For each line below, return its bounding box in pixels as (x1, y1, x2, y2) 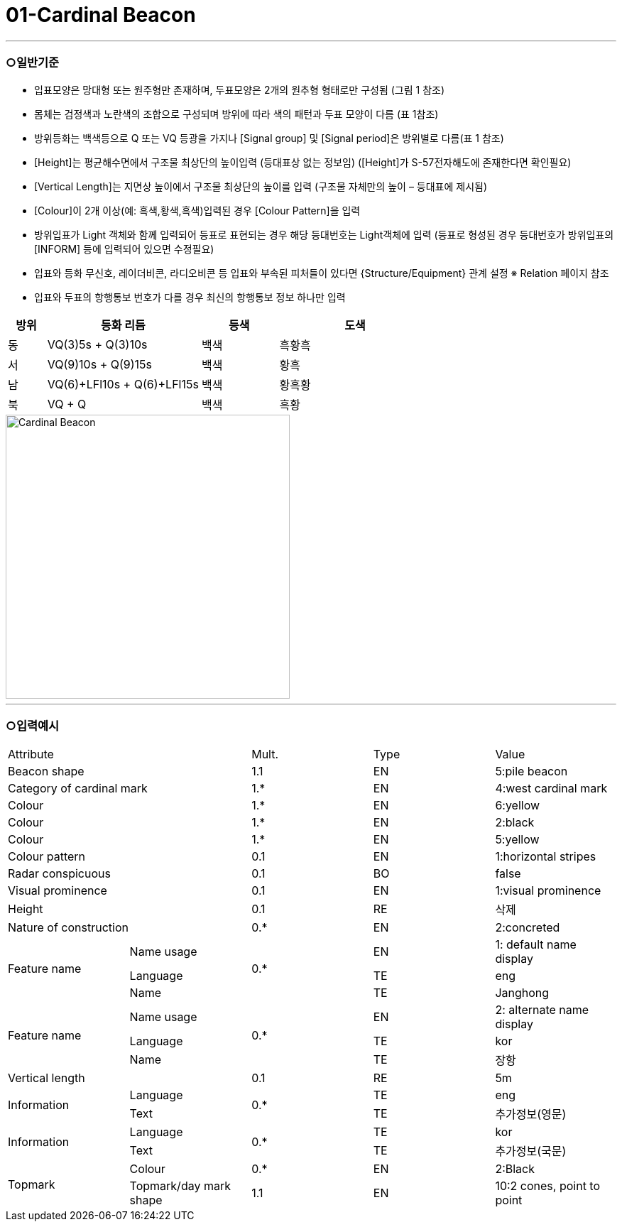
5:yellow (495, 832, 540, 847)
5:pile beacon (495, 764, 568, 779)
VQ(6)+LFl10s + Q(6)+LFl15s (47, 376, 199, 391)
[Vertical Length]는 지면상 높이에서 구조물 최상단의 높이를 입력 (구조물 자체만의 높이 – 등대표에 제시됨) (34, 180, 488, 192)
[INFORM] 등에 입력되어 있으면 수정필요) (34, 242, 214, 255)
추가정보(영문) (495, 1107, 567, 1122)
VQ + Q (47, 396, 87, 411)
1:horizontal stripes (495, 849, 596, 864)
